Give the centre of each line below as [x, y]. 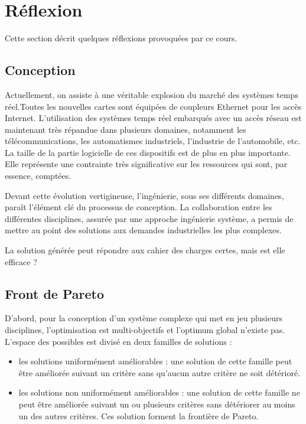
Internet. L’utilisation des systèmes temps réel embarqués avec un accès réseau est [153, 118]
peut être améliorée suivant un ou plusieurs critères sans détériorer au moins [157, 404]
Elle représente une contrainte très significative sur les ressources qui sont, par [146, 164]
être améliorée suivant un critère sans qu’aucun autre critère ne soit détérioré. [159, 372]
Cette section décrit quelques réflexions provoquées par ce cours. [121, 38]
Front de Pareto [54, 293]
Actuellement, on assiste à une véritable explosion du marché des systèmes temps [152, 94]
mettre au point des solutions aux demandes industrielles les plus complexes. [143, 230]
